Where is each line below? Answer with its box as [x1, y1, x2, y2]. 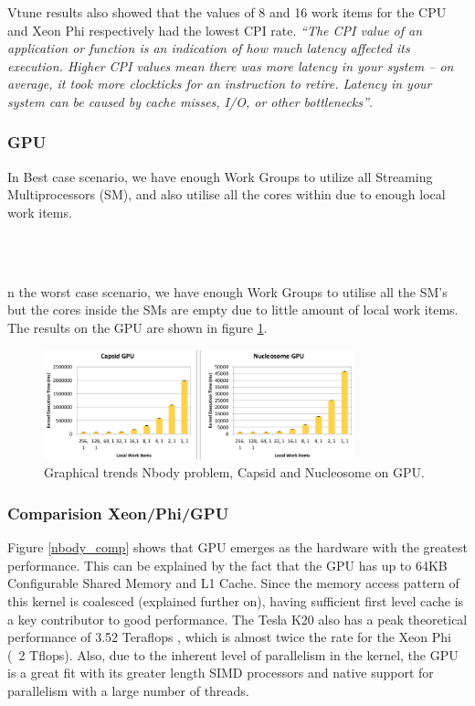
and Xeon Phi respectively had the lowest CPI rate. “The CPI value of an [7, 20, 423, 39]
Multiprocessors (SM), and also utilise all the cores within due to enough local [7, 185, 446, 204]
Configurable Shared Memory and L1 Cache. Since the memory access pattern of [7, 573, 459, 593]
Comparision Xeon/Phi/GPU [7, 501, 229, 524]
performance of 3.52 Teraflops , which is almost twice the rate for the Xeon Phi [7, 627, 451, 647]
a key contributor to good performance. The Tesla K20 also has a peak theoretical [7, 609, 468, 628]
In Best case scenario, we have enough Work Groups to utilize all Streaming [7, 166, 433, 186]
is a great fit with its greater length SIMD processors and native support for [7, 663, 434, 682]
